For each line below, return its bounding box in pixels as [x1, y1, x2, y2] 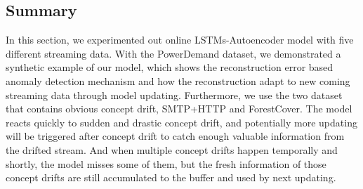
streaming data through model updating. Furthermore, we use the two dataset [6, 87, 343, 102]
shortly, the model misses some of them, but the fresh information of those [6, 156, 326, 171]
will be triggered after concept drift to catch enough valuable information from [6, 129, 345, 143]
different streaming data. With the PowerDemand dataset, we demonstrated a [6, 46, 341, 60]
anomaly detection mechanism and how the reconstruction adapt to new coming [6, 73, 350, 88]
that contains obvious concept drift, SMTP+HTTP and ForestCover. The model [6, 101, 352, 116]
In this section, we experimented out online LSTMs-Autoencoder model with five [6, 32, 354, 47]
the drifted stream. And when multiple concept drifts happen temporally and [6, 142, 338, 157]
